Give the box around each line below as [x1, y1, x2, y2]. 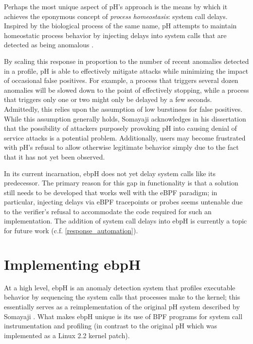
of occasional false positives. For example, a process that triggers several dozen [4, 75, 238, 85]
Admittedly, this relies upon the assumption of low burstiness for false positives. [4, 103, 243, 114]
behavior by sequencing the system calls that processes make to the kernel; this [4, 292, 240, 302]
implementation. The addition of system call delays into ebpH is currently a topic [4, 216, 247, 226]
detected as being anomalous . [4, 40, 94, 50]
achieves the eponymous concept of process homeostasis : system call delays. [4, 11, 228, 21]
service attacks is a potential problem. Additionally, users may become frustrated [4, 132, 246, 142]
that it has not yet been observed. [4, 151, 105, 162]
